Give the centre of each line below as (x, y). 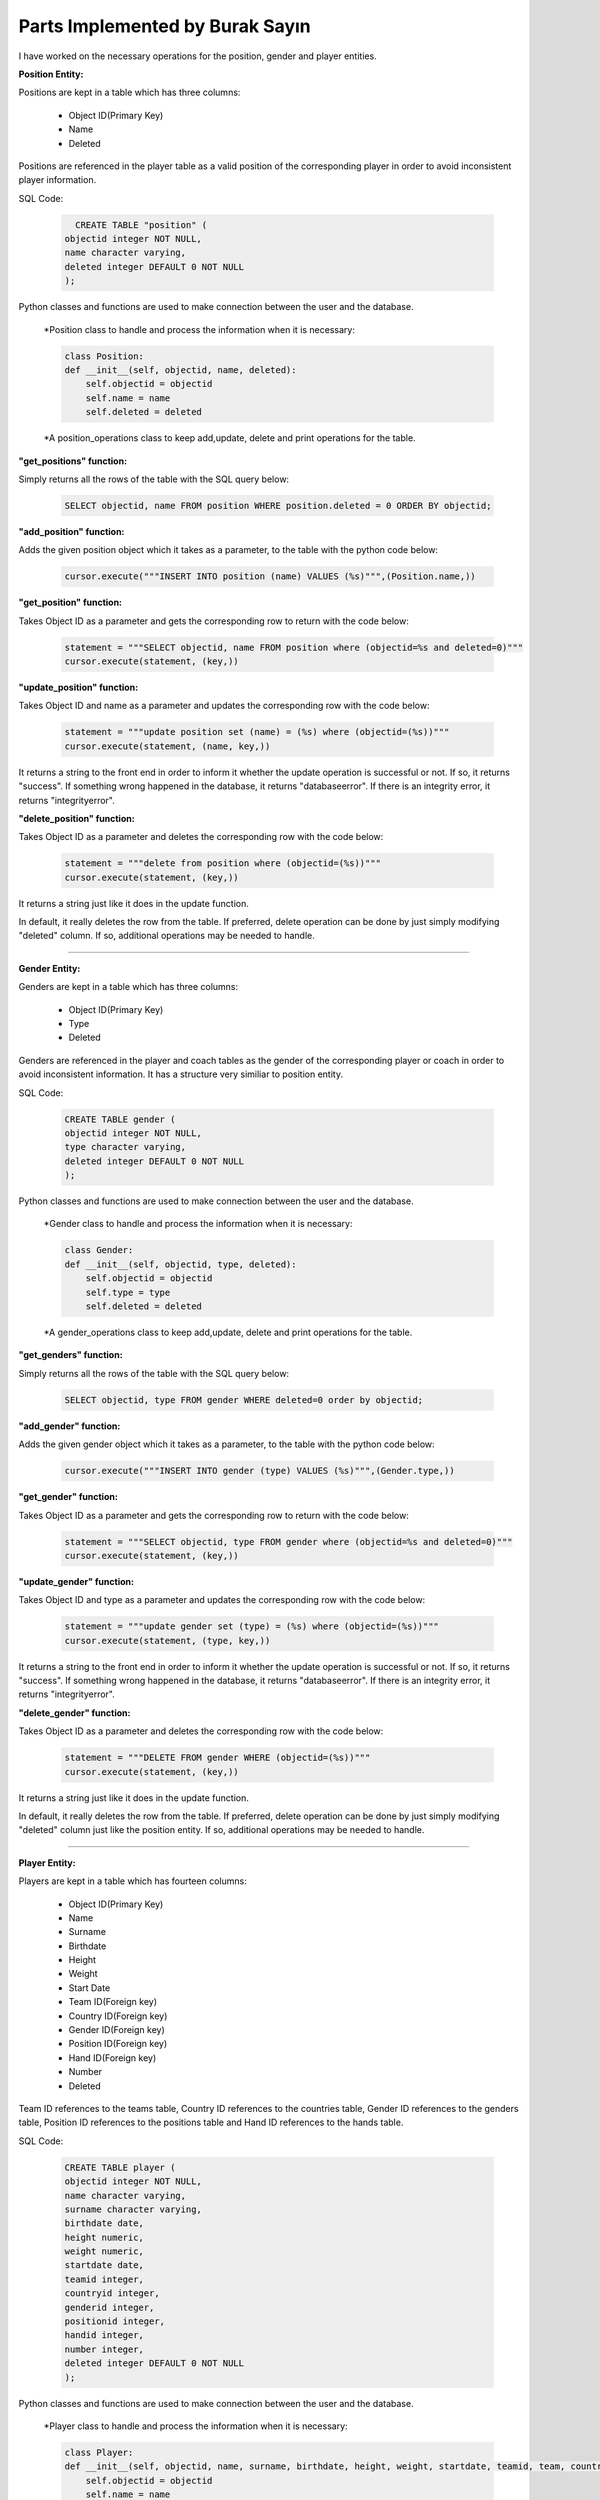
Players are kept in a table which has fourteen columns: (132, 1881)
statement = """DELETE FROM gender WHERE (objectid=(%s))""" (217, 1758)
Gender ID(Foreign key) (116, 2030)
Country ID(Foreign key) (118, 2016)
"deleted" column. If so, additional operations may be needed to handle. (166, 936)
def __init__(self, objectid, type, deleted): (180, 1264)
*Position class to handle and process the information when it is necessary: (199, 329)
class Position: (104, 356)
